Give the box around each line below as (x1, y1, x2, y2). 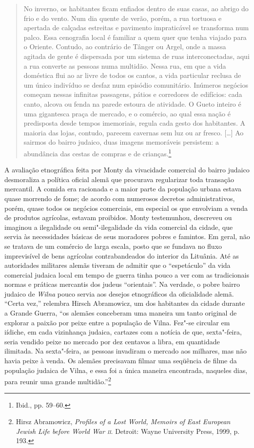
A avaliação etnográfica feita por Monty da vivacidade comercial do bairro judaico (4, 165, 250, 175)
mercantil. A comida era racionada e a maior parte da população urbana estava (4, 184, 242, 194)
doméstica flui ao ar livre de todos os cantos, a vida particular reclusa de (23, 70, 241, 80)
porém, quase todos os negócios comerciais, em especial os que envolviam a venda (4, 203, 248, 213)
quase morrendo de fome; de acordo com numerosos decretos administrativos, (4, 193, 235, 203)
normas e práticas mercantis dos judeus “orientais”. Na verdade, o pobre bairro (4, 279, 240, 289)
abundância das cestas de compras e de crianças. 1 (23, 147, 172, 158)
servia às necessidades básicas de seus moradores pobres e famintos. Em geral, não (4, 231, 250, 242)
